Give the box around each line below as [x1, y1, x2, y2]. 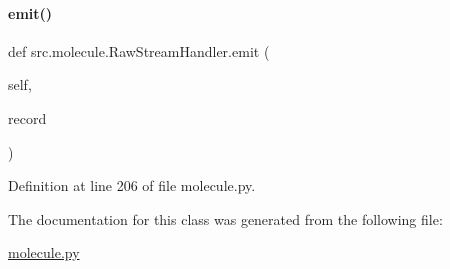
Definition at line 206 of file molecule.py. [8, 175, 256, 196]
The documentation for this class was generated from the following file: [8, 208, 443, 229]
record [8, 107, 47, 128]
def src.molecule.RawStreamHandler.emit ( [8, 40, 270, 61]
